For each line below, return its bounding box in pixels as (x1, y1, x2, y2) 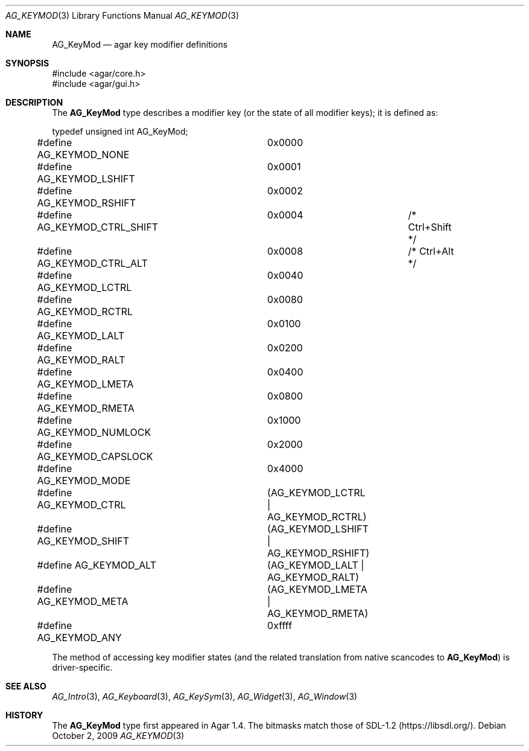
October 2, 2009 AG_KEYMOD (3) (52, 730, 185, 741)
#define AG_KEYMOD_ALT (37, 559, 157, 571)
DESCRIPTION (5, 97, 63, 107)
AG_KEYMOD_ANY (37, 631, 122, 644)
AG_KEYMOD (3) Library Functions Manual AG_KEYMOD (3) (5, 10, 239, 21)
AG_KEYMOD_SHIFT (37, 535, 130, 547)
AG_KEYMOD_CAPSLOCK (37, 450, 153, 462)
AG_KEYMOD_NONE (37, 149, 130, 161)
